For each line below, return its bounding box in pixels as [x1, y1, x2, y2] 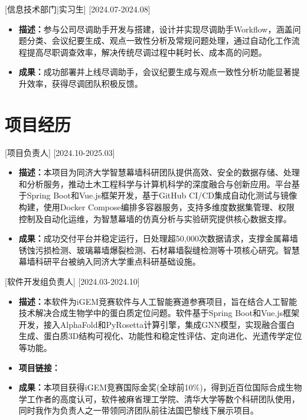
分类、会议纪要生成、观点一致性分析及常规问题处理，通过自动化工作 [27, 34, 292, 47]
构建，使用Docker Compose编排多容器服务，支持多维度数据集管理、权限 [18, 201, 295, 213]
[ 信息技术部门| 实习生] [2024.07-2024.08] [5, 3, 151, 15]
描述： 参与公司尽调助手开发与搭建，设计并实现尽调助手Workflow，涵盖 [18, 22, 293, 35]
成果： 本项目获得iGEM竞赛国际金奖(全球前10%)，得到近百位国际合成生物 [18, 381, 302, 393]
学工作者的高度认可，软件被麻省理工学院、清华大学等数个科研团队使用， [18, 392, 300, 405]
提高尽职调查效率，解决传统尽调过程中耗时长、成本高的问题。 [27, 45, 267, 58]
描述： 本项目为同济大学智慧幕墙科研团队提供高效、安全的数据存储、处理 [18, 166, 300, 178]
